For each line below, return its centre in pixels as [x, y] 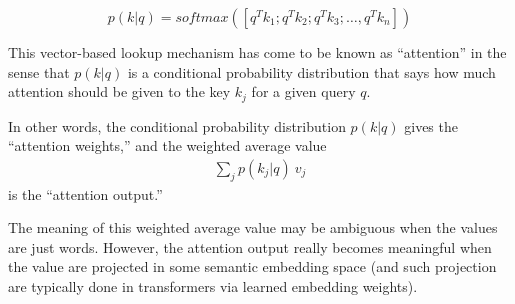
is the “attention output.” [85, 193]
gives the [431, 125]
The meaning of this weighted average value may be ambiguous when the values [253, 227]
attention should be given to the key [119, 91]
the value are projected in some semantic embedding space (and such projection [252, 266]
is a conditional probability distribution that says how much [311, 71]
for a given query [303, 91]
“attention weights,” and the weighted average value [167, 145]
